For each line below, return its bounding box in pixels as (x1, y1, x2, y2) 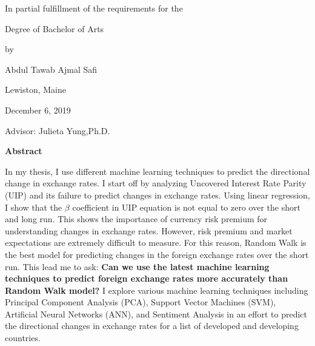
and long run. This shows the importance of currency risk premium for (5, 212, 268, 225)
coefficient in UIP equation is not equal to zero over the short (72, 200, 300, 213)
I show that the (5, 200, 62, 213)
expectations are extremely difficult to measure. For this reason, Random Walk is (5, 236, 307, 249)
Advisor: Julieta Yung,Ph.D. (5, 124, 110, 137)
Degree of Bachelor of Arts (5, 22, 104, 35)
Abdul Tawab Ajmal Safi (5, 63, 98, 75)
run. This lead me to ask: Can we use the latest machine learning (5, 260, 270, 273)
